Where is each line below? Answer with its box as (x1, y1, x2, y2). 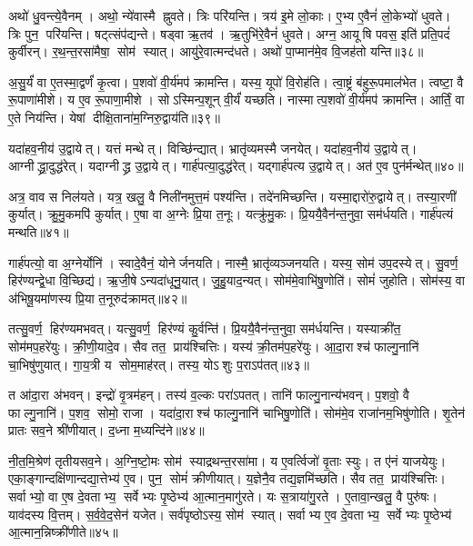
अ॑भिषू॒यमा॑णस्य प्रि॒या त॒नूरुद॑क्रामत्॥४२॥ (8, 288, 187, 307)
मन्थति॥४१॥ (8, 222, 69, 241)
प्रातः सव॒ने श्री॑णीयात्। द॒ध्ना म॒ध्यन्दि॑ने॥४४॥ (8, 421, 205, 440)
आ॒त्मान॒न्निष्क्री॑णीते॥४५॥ (8, 522, 118, 541)
